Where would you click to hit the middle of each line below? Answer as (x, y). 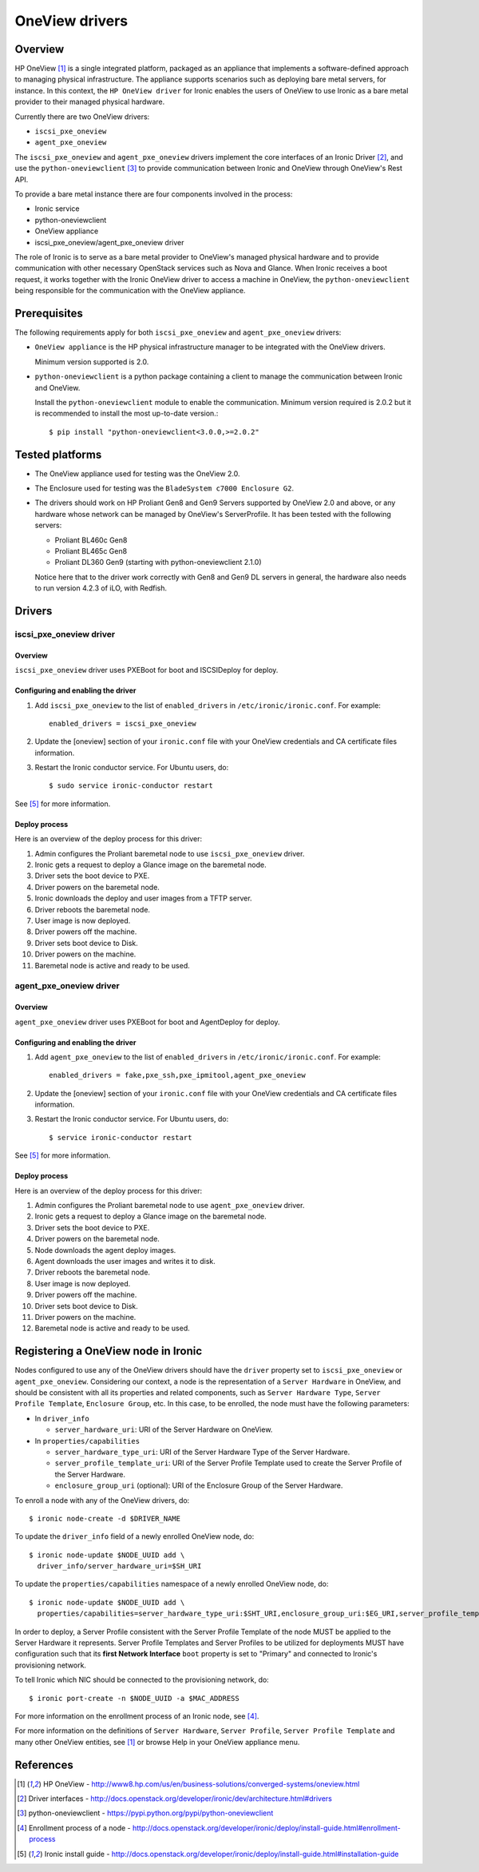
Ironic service (57, 209)
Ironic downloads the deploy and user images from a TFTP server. (143, 898)
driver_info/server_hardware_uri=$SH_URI (119, 1566)
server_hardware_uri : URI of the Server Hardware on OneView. (164, 1429)
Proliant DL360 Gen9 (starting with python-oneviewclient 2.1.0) (158, 562)
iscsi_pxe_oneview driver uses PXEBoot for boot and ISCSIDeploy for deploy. (146, 670)
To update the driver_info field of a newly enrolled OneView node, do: (135, 1536)
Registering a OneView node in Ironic (109, 1351)
